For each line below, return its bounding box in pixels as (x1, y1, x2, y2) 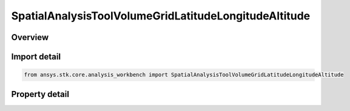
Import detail (11, 52, 61, 62)
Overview (11, 32, 49, 42)
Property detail (11, 89, 70, 99)
